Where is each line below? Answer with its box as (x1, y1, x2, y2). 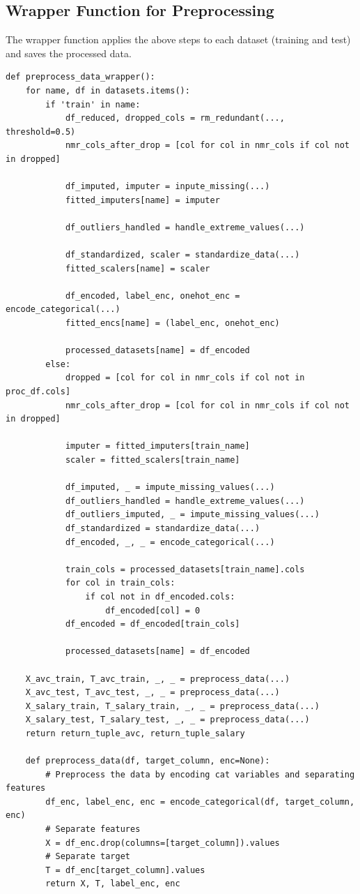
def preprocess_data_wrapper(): (6, 72, 155, 82)
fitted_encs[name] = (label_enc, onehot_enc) (65, 318, 280, 329)
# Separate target (45, 851, 130, 862)
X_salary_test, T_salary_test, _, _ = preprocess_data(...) (25, 715, 310, 725)
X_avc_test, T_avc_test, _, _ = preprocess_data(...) (25, 687, 280, 698)
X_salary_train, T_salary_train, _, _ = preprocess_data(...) (25, 701, 320, 711)
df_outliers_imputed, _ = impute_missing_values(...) (65, 509, 320, 520)
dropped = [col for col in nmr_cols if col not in (65, 373, 305, 383)
